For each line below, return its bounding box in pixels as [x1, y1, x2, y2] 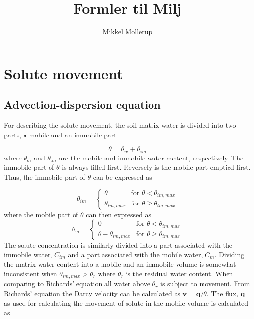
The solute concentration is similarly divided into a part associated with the [4, 240, 233, 250]
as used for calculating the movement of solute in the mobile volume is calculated [4, 297, 249, 308]
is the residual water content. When [126, 268, 233, 278]
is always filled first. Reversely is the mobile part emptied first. [62, 162, 251, 172]
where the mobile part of [4, 209, 78, 219]
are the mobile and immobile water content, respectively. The [59, 152, 244, 162]
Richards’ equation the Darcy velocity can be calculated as [4, 288, 180, 298]
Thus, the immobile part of [4, 171, 85, 182]
